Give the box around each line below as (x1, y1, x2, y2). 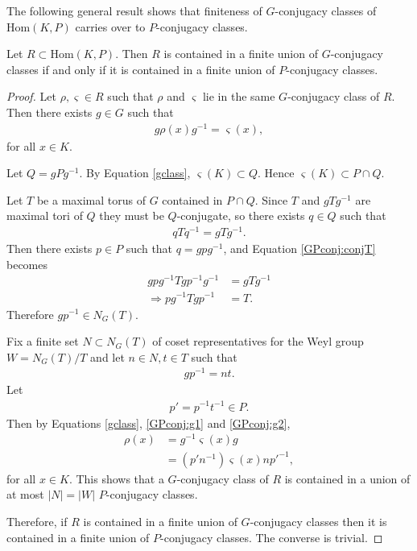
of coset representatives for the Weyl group (152, 333, 364, 350)
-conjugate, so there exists (176, 207, 305, 224)
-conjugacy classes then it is (250, 513, 387, 529)
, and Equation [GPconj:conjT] (223, 240, 376, 257)
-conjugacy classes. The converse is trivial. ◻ (160, 528, 383, 545)
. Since (254, 191, 288, 208)
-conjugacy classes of (275, 2, 377, 19)
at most (6, 486, 44, 503)
